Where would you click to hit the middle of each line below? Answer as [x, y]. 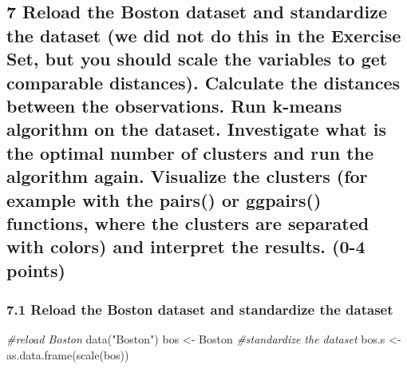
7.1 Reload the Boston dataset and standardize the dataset [200, 309]
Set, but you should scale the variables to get [197, 59]
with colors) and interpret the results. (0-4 [186, 246]
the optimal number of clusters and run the [190, 152]
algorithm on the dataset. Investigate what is [196, 129]
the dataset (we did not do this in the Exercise [204, 35]
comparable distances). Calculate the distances [203, 82]
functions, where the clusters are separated [188, 222]
